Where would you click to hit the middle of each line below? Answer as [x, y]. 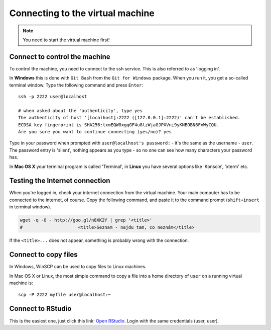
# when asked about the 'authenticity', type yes [81, 110]
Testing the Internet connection [60, 181]
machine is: [21, 283]
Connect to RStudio [40, 309]
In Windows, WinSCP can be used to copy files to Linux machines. [78, 267]
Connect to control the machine [60, 57]
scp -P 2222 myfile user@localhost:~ [65, 295]
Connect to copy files [43, 255]
